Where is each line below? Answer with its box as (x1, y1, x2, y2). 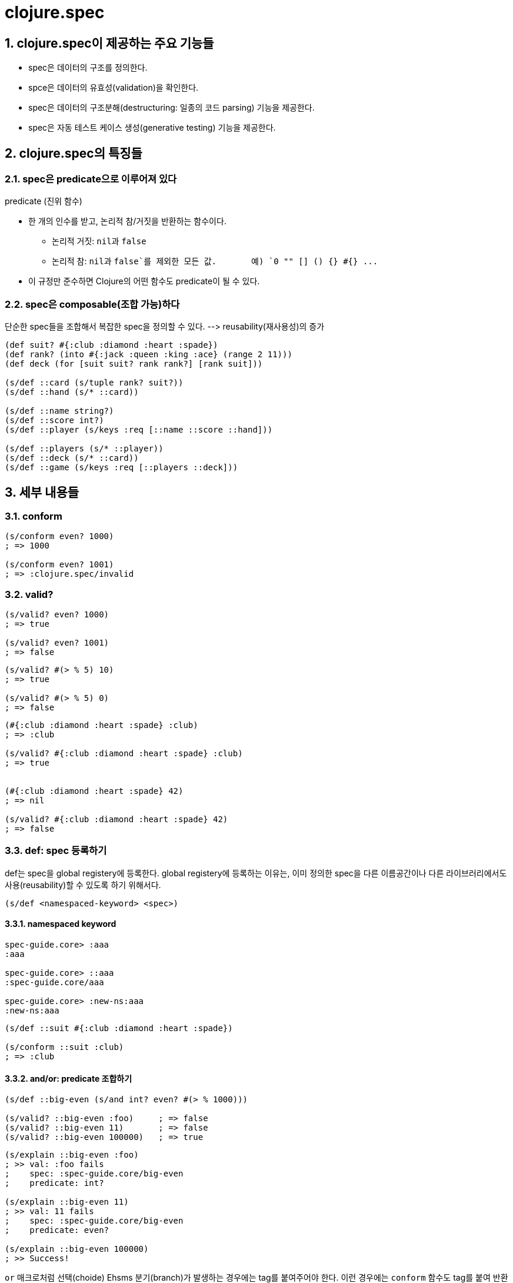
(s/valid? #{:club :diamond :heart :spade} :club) (5, 749, 243, 759)
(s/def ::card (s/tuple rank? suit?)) (5, 378, 184, 388)
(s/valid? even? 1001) (5, 638, 109, 648)
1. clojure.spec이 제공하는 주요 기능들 (5, 35, 214, 51)
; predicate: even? (5, 1225, 109, 1235)
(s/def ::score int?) (5, 416, 104, 426)
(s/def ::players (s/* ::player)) (5, 444, 164, 454)
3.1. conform (5, 510, 62, 522)
